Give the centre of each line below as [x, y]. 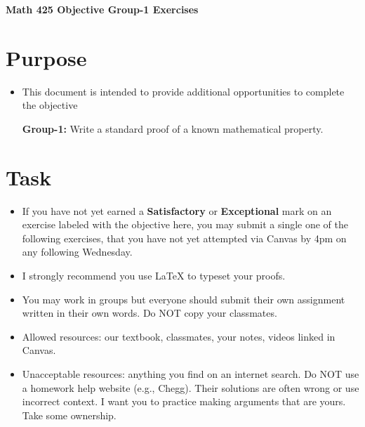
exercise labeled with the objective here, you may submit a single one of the [185, 224]
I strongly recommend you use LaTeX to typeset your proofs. [154, 275]
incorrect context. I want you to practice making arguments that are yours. [184, 401]
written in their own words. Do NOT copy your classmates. [150, 313]
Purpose [46, 57]
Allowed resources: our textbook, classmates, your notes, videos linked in [179, 336]
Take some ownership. [69, 415]
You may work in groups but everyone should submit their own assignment [184, 299]
